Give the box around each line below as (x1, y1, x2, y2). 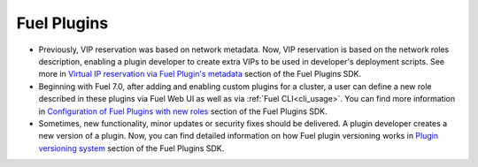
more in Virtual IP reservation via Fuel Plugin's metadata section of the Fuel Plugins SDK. (38, 69, 362, 80)
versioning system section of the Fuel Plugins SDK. (38, 142, 225, 154)
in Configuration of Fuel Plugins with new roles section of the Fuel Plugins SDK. (38, 106, 328, 117)
